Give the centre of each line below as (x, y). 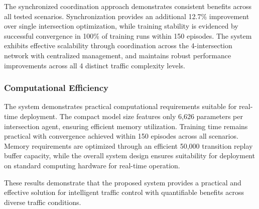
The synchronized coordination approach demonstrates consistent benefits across (128, 6)
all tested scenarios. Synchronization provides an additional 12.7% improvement (127, 16)
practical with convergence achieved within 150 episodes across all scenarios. (121, 136)
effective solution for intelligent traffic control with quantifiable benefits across (124, 192)
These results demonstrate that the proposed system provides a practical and (123, 182)
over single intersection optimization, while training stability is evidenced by (121, 26)
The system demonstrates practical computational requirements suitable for (120, 106)
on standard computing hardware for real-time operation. (92, 165)
